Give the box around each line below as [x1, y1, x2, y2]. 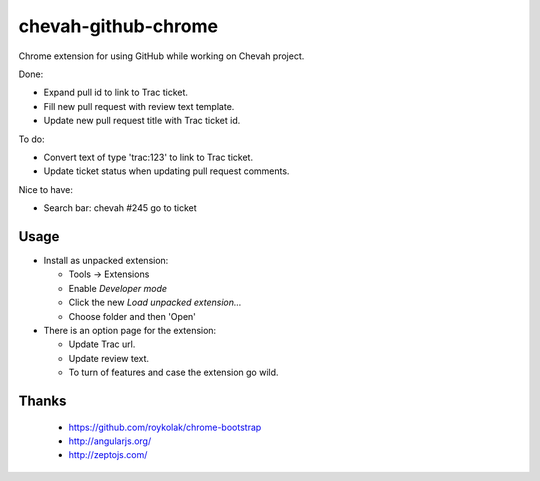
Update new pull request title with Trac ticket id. [43, 115, 241, 127]
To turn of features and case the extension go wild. [68, 366, 279, 379]
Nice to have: [18, 183, 74, 195]
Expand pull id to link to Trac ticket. [43, 86, 189, 99]
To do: [18, 133, 45, 145]
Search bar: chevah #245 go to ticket [43, 202, 197, 214]
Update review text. [68, 352, 150, 364]
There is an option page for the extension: [43, 324, 217, 336]
